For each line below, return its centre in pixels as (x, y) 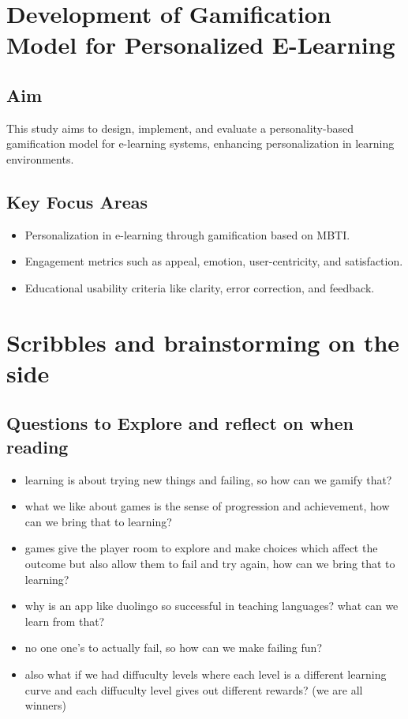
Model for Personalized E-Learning (201, 45)
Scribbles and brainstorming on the (203, 342)
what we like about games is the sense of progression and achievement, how (207, 506)
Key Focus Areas (77, 201)
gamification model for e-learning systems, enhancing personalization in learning (200, 143)
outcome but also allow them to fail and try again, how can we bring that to (210, 564)
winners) (46, 705)
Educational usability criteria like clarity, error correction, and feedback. (200, 287)
